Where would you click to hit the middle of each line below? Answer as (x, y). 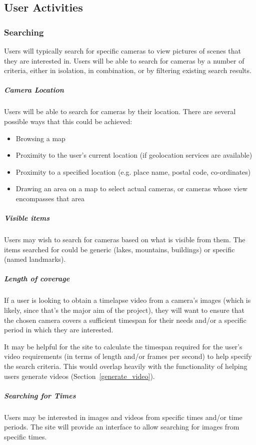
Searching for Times (40, 395)
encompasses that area (50, 198)
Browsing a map (40, 138)
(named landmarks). (35, 259)
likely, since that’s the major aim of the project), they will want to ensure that (124, 310)
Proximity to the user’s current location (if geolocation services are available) (134, 155)
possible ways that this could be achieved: (68, 121)
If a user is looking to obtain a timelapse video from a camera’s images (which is (127, 300)
